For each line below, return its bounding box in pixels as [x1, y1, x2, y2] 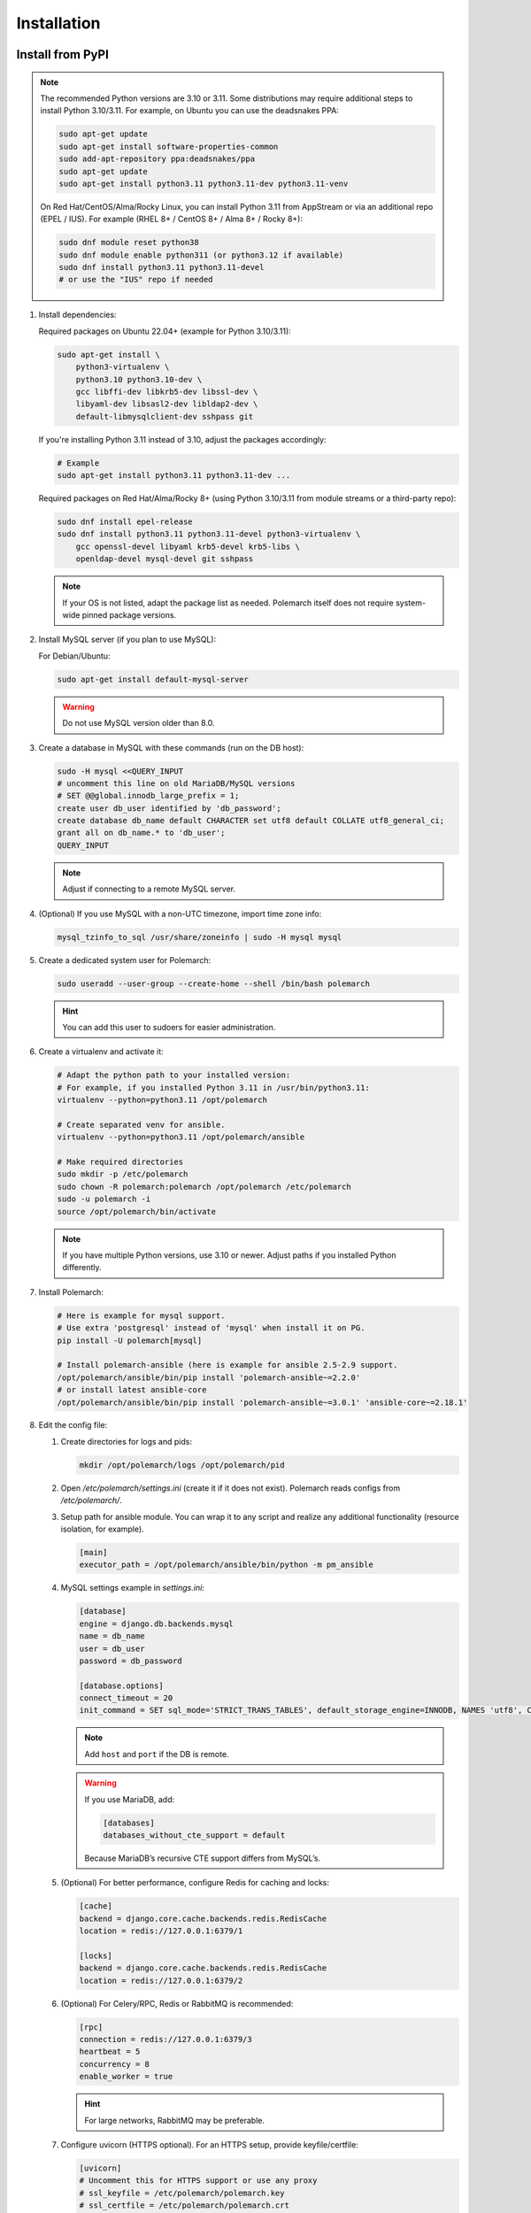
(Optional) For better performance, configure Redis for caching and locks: [60, 1878, 330, 1888]
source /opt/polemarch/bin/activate [57, 1207, 217, 1216]
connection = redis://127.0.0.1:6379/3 [79, 2034, 252, 2045]
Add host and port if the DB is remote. [84, 1748, 229, 1759]
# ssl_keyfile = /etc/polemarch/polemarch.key [79, 2187, 285, 2198]
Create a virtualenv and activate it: [38, 1046, 164, 1057]
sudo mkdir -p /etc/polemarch [57, 1169, 189, 1179]
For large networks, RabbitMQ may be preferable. [84, 2115, 265, 2125]
